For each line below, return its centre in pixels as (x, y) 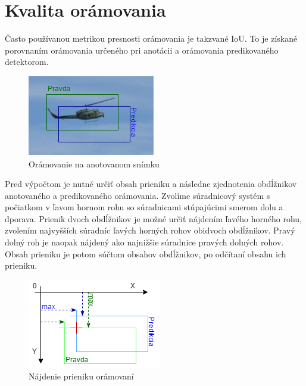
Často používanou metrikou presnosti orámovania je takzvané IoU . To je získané (151, 38)
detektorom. (27, 62)
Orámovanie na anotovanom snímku (94, 164)
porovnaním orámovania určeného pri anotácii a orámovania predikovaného (142, 50)
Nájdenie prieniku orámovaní (81, 376)
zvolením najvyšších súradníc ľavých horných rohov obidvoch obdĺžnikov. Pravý (150, 230)
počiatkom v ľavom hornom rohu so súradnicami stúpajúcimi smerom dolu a (144, 207)
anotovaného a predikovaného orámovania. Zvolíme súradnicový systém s (138, 195)
